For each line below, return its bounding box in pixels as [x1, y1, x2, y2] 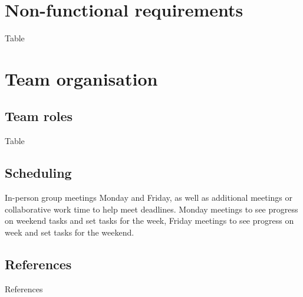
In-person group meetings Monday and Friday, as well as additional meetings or [5, 191, 293, 204]
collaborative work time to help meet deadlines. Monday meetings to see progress [5, 203, 298, 215]
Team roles [5, 107, 73, 125]
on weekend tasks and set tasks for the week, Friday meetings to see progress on [5, 214, 294, 227]
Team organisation [5, 66, 158, 90]
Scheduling [5, 164, 72, 182]
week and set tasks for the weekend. [5, 226, 134, 238]
